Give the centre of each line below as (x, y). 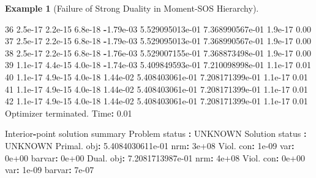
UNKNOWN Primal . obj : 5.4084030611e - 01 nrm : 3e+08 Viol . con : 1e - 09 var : (150, 145)
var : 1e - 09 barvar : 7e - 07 (50, 170)
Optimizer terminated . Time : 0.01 (69, 113)
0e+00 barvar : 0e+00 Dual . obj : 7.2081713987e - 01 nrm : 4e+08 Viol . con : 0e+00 (155, 157)
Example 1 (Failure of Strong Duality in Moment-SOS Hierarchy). (132, 8)
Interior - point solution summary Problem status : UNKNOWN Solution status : (156, 133)
